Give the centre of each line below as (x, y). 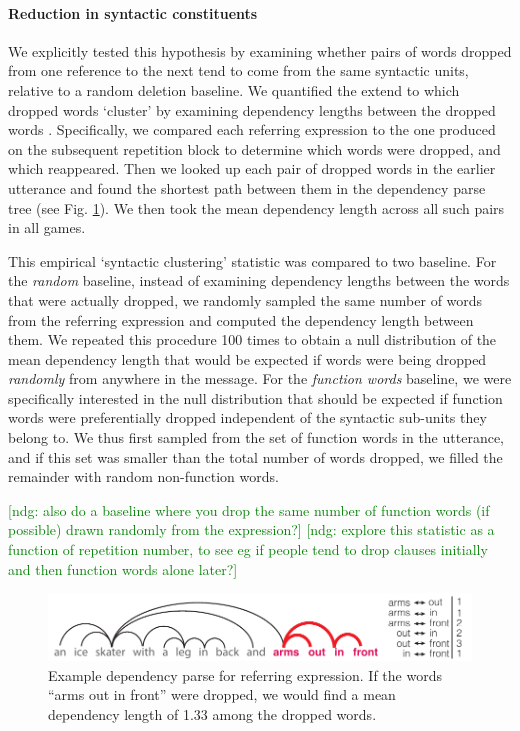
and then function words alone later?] (123, 568)
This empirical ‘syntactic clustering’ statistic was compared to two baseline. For (252, 260)
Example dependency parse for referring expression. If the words (245, 674)
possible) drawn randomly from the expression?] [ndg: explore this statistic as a (251, 529)
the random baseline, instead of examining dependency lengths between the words (259, 280)
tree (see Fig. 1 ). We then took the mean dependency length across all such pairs (256, 207)
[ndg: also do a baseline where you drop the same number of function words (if (249, 509)
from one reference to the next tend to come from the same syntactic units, (238, 70)
